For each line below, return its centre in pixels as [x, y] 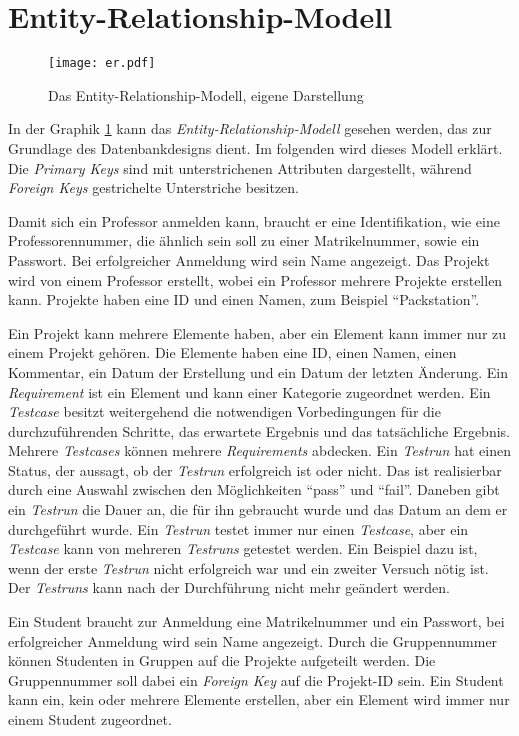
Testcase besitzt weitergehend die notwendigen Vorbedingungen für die [224, 411]
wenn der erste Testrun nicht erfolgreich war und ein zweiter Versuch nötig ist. [248, 567]
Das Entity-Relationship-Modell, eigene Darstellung [206, 94]
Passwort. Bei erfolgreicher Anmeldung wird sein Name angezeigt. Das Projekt [249, 259]
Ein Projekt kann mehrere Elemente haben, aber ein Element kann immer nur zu [257, 332]
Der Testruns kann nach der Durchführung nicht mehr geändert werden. [229, 587]
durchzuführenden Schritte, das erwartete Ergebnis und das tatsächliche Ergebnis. [259, 430]
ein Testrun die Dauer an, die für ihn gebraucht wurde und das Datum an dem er [258, 509]
